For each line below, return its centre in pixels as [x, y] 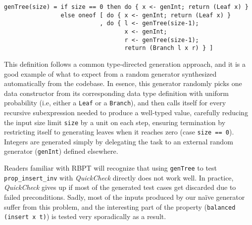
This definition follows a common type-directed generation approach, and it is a [125, 64]
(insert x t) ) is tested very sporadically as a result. [85, 216]
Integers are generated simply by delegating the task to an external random [119, 141]
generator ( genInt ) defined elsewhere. [61, 151]
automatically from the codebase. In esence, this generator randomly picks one [123, 83]
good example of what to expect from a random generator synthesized [110, 73]
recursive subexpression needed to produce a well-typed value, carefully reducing [126, 112]
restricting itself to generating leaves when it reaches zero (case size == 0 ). [119, 132]
